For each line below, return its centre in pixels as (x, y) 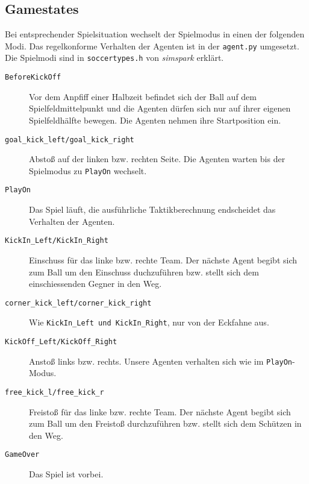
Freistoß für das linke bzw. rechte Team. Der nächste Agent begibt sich (160, 411)
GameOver (22, 455)
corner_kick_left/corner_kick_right (78, 303)
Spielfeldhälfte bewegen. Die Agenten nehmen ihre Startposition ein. (155, 120)
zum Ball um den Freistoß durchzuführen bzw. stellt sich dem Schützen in (165, 423)
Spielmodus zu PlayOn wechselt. (88, 170)
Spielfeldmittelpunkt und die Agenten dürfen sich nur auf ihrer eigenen (160, 108)
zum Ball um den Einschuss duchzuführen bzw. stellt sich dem (144, 272)
